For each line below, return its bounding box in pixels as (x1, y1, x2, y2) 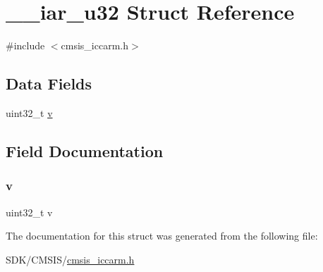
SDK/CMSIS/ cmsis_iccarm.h (6, 252, 135, 266)
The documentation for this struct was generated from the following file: (6, 228, 318, 243)
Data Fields (6, 73, 92, 94)
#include (6, 38, 45, 53)
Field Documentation (6, 140, 164, 161)
